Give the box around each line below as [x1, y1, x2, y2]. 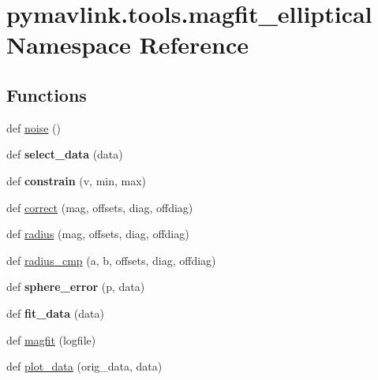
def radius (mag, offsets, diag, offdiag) [6, 225, 189, 242]
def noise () [6, 119, 61, 136]
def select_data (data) [6, 146, 123, 162]
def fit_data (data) [6, 304, 104, 321]
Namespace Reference [6, 28, 249, 61]
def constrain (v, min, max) [6, 172, 147, 188]
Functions [6, 82, 87, 106]
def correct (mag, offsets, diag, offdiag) [6, 199, 193, 215]
